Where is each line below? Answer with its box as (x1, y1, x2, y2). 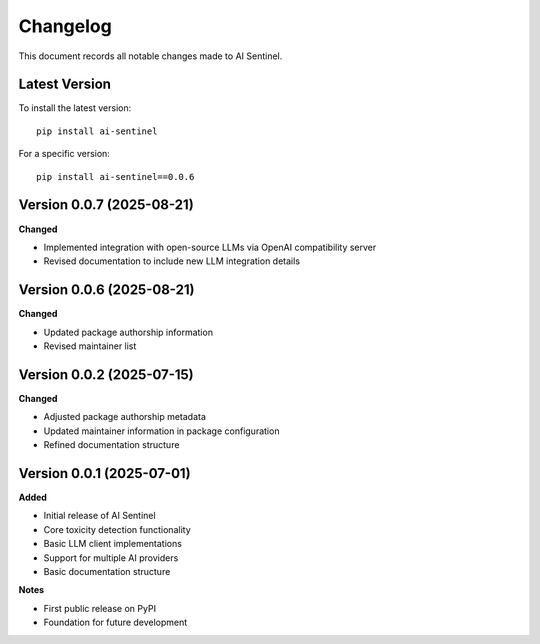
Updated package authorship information (43, 326, 214, 338)
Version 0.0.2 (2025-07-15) (18, 366, 194, 383)
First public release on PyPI (43, 602, 157, 614)
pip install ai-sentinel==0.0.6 (36, 171, 195, 182)
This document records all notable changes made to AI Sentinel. (18, 50, 283, 62)
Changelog (18, 15, 112, 37)
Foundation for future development (43, 616, 188, 629)
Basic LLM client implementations (43, 538, 182, 550)
